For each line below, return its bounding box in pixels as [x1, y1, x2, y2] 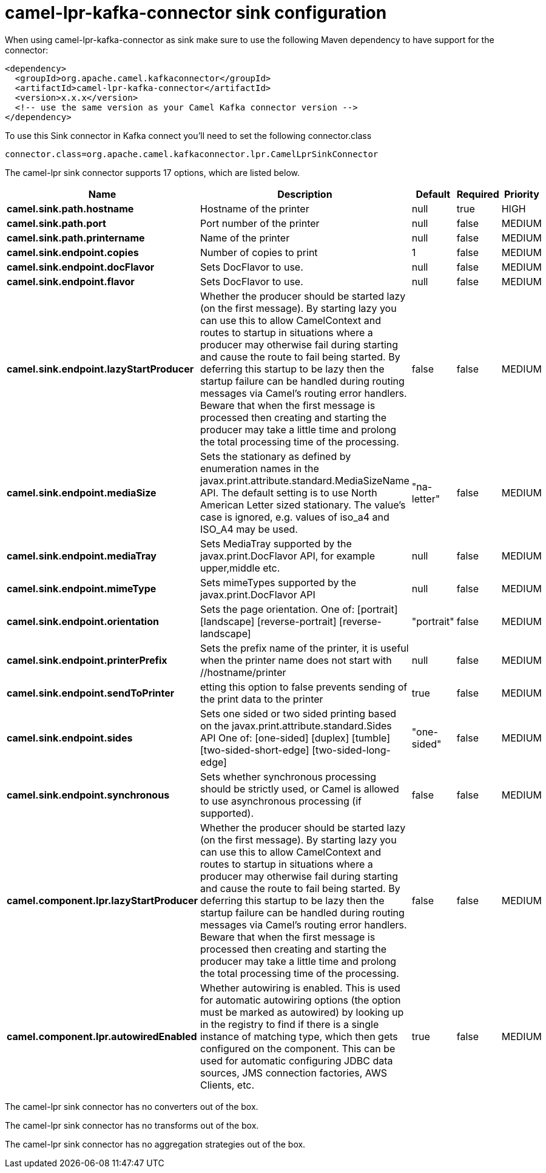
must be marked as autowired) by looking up [200, 1006, 404, 1018]
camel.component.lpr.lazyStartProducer [7, 894, 198, 907]
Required [456, 188, 499, 200]
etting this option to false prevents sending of [200, 680, 408, 693]
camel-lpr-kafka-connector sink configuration [5, 2, 387, 23]
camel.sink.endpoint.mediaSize [7, 486, 157, 499]
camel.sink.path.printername [7, 231, 145, 244]
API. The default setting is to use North [200, 486, 377, 499]
